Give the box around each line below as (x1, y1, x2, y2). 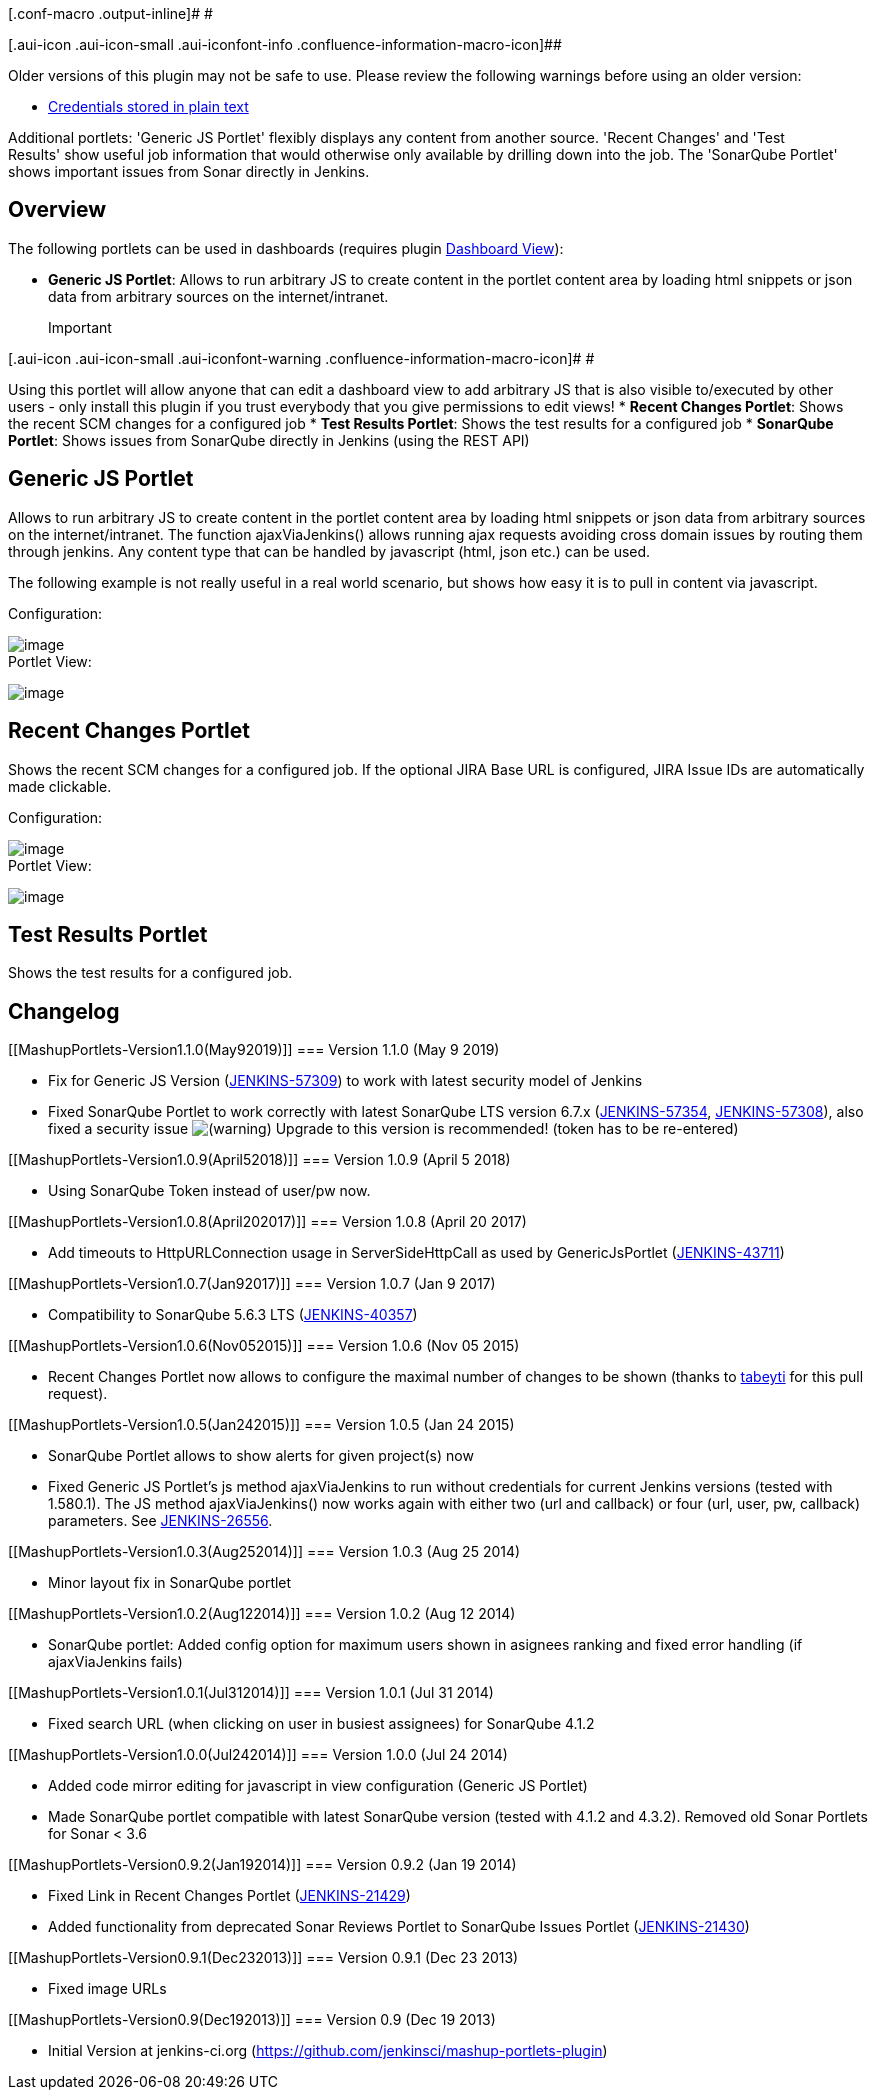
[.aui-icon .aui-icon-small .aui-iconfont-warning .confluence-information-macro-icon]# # (8, 349, 595, 367)
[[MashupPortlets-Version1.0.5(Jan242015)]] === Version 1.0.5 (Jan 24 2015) (8, 1416, 515, 1434)
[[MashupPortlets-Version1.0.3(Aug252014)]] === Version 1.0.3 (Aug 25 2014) (8, 1543, 521, 1561)
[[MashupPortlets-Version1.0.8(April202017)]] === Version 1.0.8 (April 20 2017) (8, 1213, 527, 1231)
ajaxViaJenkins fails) (48, 1653, 183, 1671)
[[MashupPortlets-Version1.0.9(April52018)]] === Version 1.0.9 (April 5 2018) (8, 1151, 511, 1169)
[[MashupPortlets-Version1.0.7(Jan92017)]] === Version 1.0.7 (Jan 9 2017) (8, 1275, 496, 1293)
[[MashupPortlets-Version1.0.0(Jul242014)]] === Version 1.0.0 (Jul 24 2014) (8, 1746, 508, 1764)
